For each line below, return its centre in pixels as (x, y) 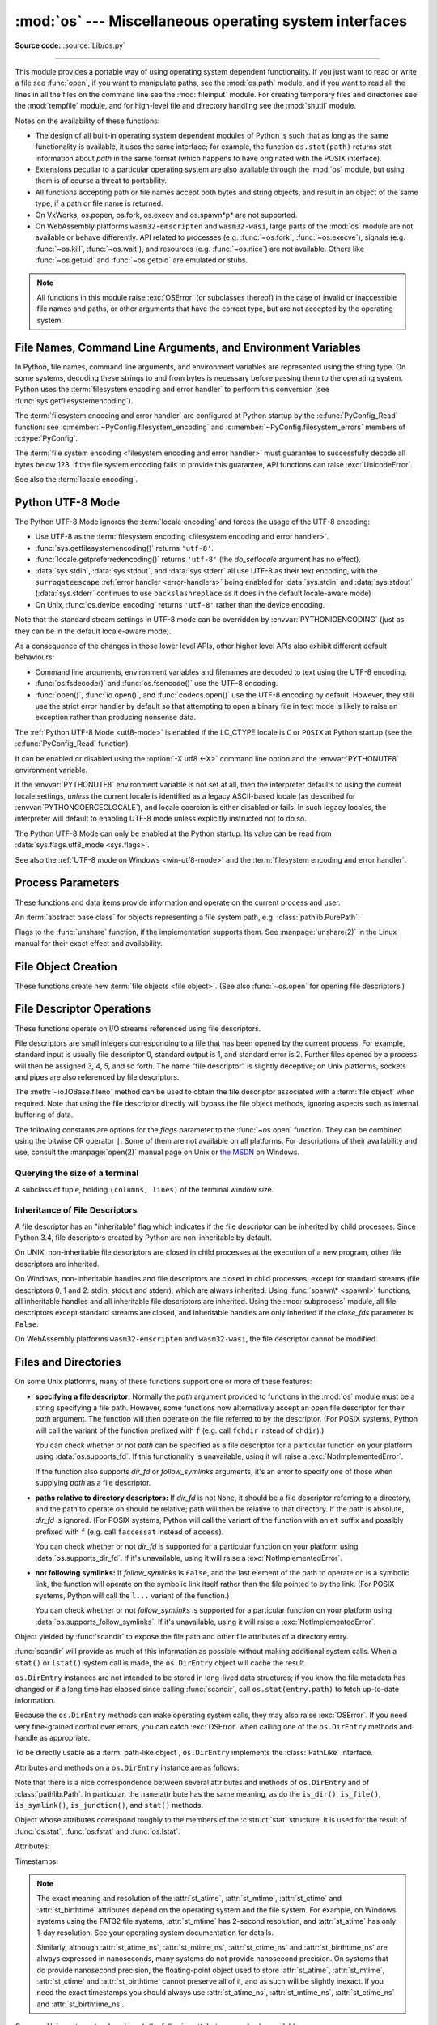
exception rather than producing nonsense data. (116, 718)
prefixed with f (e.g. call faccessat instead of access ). (129, 1532)
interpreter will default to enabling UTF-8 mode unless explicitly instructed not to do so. (161, 819)
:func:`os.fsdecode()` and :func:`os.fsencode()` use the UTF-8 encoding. (157, 684)
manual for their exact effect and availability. (89, 943)
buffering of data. (44, 1115)
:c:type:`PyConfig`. (47, 438)
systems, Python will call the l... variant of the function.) (132, 1595)
